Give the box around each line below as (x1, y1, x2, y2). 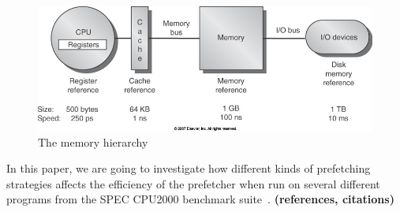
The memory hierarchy (38, 133, 148, 150)
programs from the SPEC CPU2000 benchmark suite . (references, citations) (6, 191, 394, 207)
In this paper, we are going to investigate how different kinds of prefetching (6, 160, 371, 177)
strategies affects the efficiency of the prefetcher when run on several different (6, 175, 380, 192)
